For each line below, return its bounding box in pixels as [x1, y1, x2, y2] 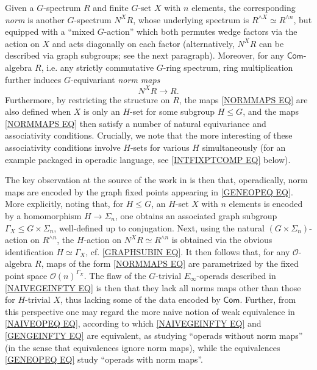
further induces [5, 73, 62, 85]
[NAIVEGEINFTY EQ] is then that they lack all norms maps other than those [5, 281, 301, 294]
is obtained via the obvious [171, 233, 272, 246]
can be [259, 37, 284, 49]
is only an [84, 105, 120, 118]
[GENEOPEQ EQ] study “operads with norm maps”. [5, 353, 203, 366]
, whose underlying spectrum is [133, 13, 249, 26]
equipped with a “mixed [5, 25, 95, 38]
